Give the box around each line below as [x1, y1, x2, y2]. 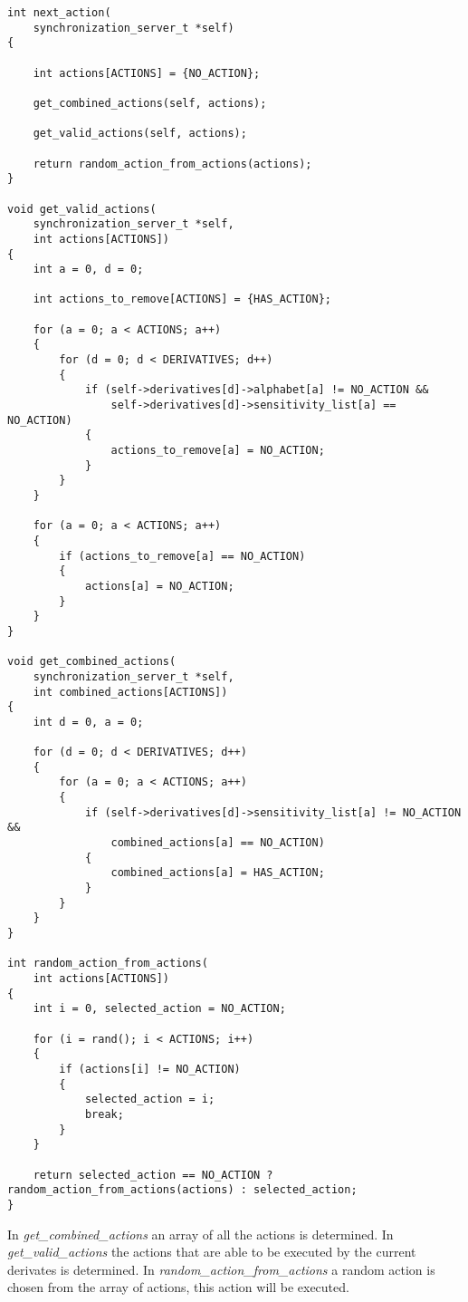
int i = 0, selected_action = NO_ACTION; [33, 1002, 286, 1016]
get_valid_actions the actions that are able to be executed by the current [7, 1242, 416, 1261]
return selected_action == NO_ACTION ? [33, 1168, 273, 1181]
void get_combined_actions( [7, 655, 177, 669]
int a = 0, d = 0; [33, 263, 144, 276]
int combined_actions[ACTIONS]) [33, 685, 228, 699]
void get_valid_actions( [7, 202, 157, 216]
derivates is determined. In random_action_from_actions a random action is [7, 1259, 435, 1278]
